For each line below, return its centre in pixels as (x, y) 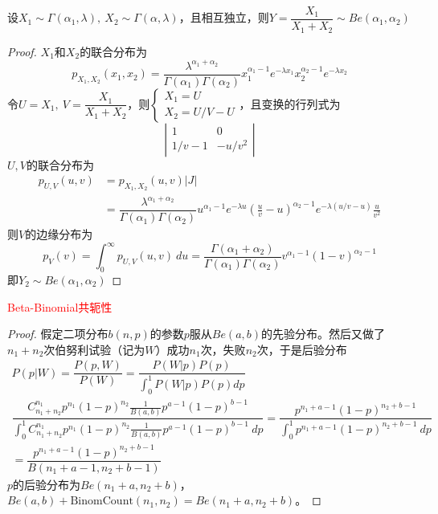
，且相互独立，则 (224, 17)
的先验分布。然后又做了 (323, 334)
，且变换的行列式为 (290, 103)
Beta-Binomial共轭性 (60, 306)
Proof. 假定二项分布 (58, 334)
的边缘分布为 (59, 234)
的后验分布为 (47, 484)
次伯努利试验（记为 (94, 349)
